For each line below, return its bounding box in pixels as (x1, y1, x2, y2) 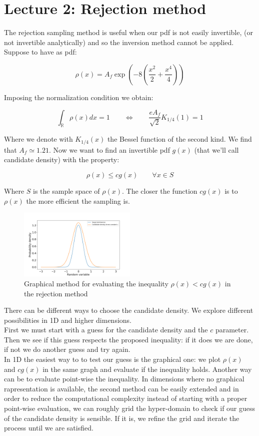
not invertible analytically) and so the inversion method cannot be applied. (4, 37, 234, 47)
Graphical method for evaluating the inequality (24, 278, 168, 288)
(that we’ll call (194, 144, 239, 155)
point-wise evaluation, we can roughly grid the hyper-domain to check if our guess (4, 403, 255, 413)
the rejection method (24, 288, 88, 298)
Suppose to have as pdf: (4, 47, 77, 57)
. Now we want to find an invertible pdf (49, 144, 170, 155)
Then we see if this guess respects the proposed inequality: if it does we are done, (4, 334, 253, 344)
